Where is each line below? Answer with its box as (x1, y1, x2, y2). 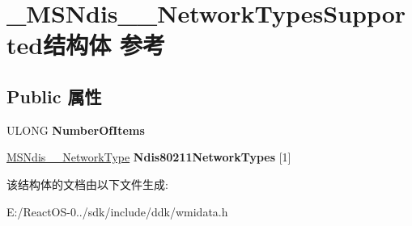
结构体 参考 (43, 28, 165, 61)
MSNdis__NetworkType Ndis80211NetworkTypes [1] (6, 149, 291, 165)
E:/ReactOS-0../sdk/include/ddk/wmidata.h (6, 203, 228, 220)
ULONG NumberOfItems (6, 121, 145, 138)
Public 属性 (6, 83, 102, 108)
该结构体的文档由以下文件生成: (6, 175, 168, 192)
